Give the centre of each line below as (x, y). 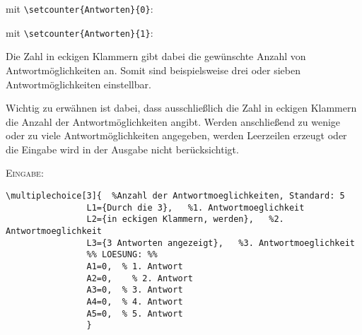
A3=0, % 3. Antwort (135, 290)
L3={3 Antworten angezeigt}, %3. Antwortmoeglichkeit (221, 243)
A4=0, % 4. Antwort (135, 301)
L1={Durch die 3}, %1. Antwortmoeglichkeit (195, 207)
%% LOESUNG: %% (122, 255)
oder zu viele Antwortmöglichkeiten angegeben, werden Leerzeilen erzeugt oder (176, 135)
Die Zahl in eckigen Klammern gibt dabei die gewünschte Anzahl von (156, 56)
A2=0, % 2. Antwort (140, 278)
